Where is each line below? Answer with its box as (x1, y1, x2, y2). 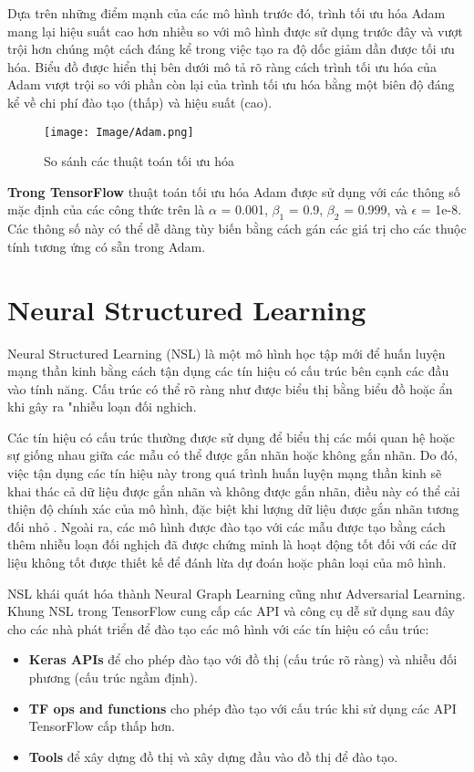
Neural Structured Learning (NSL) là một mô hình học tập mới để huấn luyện (7, 343, 446, 362)
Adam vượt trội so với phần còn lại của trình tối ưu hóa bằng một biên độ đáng (7, 75, 455, 94)
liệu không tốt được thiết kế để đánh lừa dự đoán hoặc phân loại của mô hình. (7, 553, 447, 572)
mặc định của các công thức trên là (7, 200, 205, 219)
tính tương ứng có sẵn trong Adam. (7, 236, 206, 256)
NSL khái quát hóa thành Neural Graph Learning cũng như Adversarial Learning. (7, 583, 466, 602)
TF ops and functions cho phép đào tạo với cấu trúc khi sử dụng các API (28, 698, 457, 717)
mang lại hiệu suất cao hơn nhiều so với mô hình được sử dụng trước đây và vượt (7, 21, 463, 40)
